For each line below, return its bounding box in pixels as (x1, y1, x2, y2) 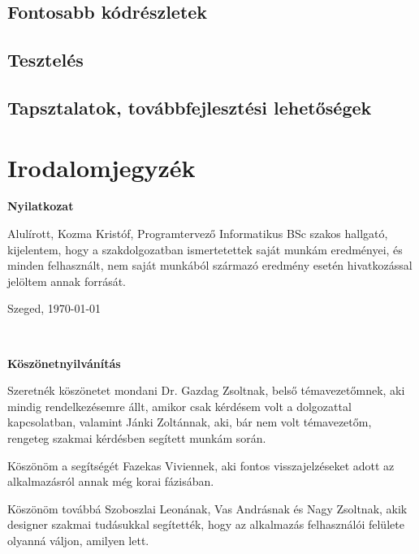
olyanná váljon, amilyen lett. (7, 531, 149, 548)
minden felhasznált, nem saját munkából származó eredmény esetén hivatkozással (7, 257, 413, 274)
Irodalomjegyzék (7, 150, 196, 184)
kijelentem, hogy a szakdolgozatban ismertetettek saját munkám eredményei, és (7, 240, 403, 258)
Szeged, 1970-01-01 (7, 300, 102, 317)
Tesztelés (7, 47, 84, 72)
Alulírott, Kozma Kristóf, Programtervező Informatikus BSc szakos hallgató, (7, 225, 388, 242)
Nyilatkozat (7, 197, 74, 214)
